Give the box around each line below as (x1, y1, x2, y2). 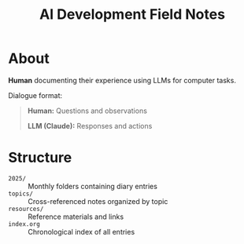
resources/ (8, 205, 44, 213)
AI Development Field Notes (39, 5, 226, 24)
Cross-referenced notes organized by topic (28, 196, 168, 206)
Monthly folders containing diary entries (28, 181, 157, 191)
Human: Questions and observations (27, 106, 148, 115)
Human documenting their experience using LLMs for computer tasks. (8, 75, 236, 85)
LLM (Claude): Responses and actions (27, 121, 153, 130)
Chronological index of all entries (28, 227, 135, 236)
